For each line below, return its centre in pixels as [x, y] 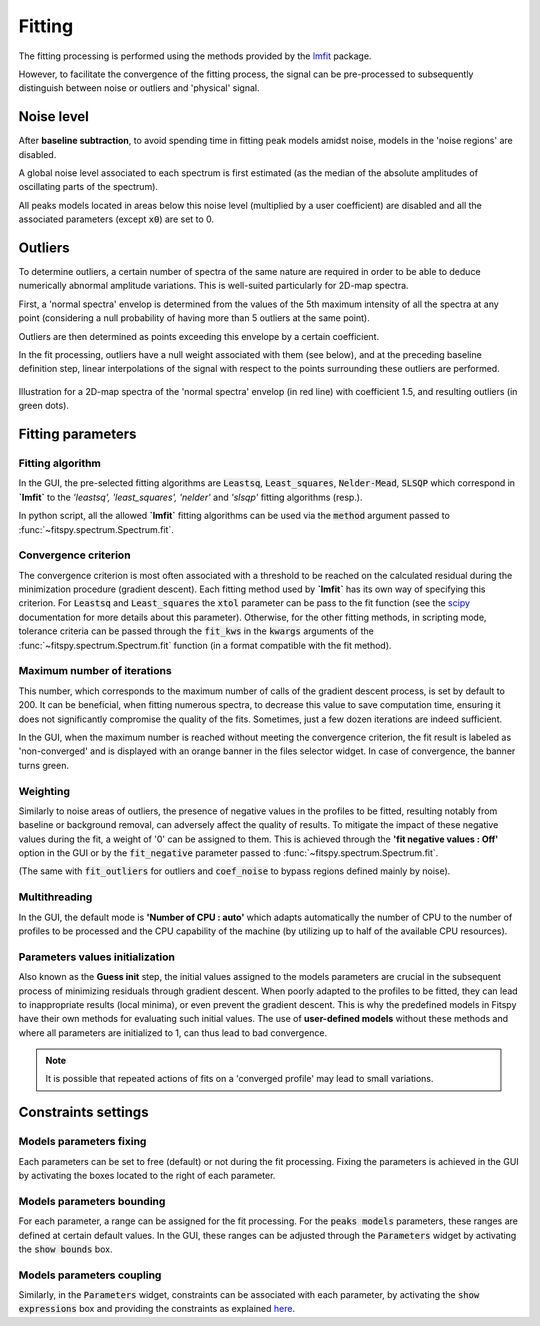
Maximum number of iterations [95, 671]
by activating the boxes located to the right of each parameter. [147, 1175]
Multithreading [55, 897]
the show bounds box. [65, 1249]
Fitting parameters [77, 434]
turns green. [44, 765]
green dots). [44, 406]
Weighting [44, 791]
